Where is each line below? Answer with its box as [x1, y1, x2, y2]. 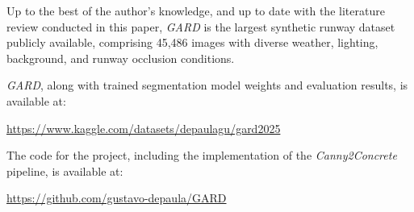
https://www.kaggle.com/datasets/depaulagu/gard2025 [6, 119, 281, 136]
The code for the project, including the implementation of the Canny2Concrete [6, 147, 397, 164]
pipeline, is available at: [6, 162, 123, 179]
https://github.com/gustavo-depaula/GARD [6, 189, 227, 206]
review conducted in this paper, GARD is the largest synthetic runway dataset [6, 18, 395, 35]
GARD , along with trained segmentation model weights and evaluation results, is [6, 77, 408, 94]
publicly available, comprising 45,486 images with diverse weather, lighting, [6, 34, 378, 51]
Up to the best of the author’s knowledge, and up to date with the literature [6, 2, 385, 19]
